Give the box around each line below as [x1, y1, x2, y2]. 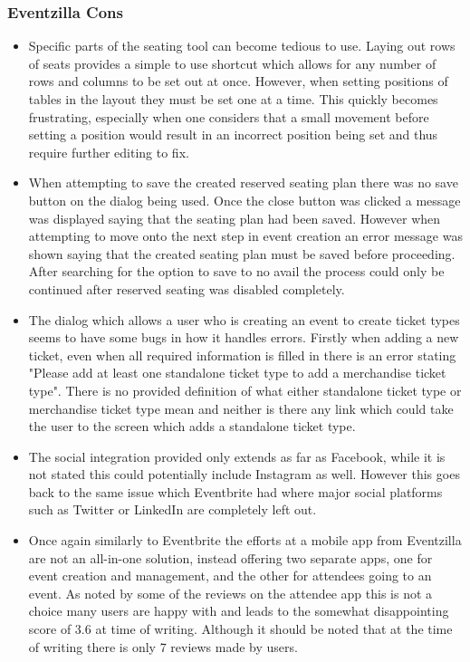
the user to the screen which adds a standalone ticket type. [28, 417, 356, 436]
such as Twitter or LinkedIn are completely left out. [28, 500, 317, 519]
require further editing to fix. [28, 142, 189, 161]
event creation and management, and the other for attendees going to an [28, 566, 432, 585]
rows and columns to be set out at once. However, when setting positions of [28, 72, 448, 91]
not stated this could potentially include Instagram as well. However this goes [28, 465, 460, 484]
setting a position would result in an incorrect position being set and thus [28, 125, 438, 144]
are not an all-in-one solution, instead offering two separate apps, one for [28, 548, 433, 567]
